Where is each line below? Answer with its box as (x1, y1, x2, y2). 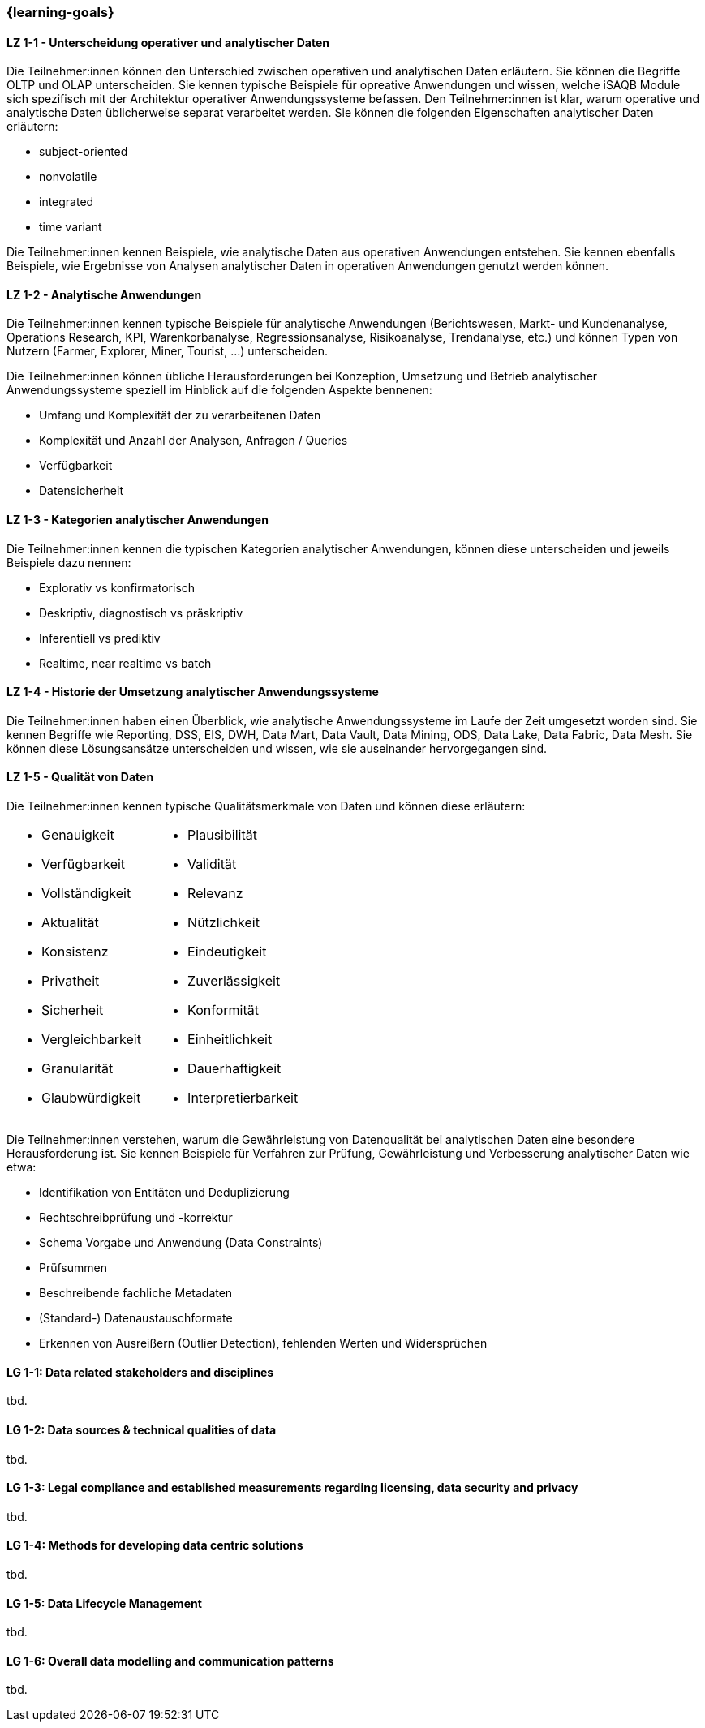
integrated (39, 195, 94, 209)
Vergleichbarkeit (41, 1031, 141, 1048)
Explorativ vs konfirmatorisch (39, 580, 196, 595)
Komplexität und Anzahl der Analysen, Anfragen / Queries (39, 433, 348, 448)
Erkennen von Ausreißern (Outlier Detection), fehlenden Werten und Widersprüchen (39, 1336, 488, 1351)
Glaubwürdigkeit (41, 1090, 141, 1107)
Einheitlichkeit (187, 1031, 273, 1048)
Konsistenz (41, 944, 109, 961)
